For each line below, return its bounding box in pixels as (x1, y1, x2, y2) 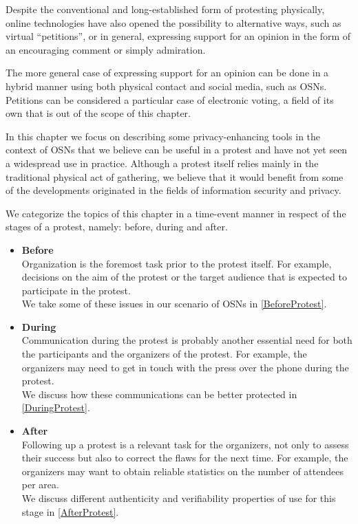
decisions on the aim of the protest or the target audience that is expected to (21, 270, 347, 284)
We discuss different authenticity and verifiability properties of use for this (21, 491, 336, 505)
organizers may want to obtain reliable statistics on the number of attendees (21, 463, 344, 478)
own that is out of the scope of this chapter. (6, 106, 191, 120)
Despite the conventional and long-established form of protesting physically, (6, 2, 325, 16)
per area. (21, 477, 59, 492)
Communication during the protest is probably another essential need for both (21, 333, 352, 347)
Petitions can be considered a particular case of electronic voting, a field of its (6, 92, 334, 107)
